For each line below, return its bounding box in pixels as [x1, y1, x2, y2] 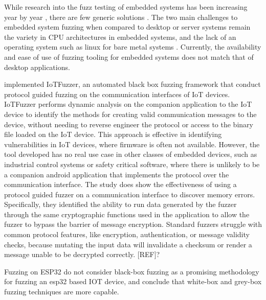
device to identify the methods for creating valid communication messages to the [4, 108, 257, 119]
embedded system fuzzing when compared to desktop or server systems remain [4, 21, 251, 32]
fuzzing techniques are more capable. [4, 286, 119, 297]
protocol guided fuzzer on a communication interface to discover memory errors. [4, 189, 255, 199]
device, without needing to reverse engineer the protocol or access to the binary [4, 119, 253, 129]
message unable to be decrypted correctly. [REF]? [4, 249, 160, 260]
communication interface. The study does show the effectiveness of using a [4, 179, 237, 190]
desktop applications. [4, 61, 70, 72]
